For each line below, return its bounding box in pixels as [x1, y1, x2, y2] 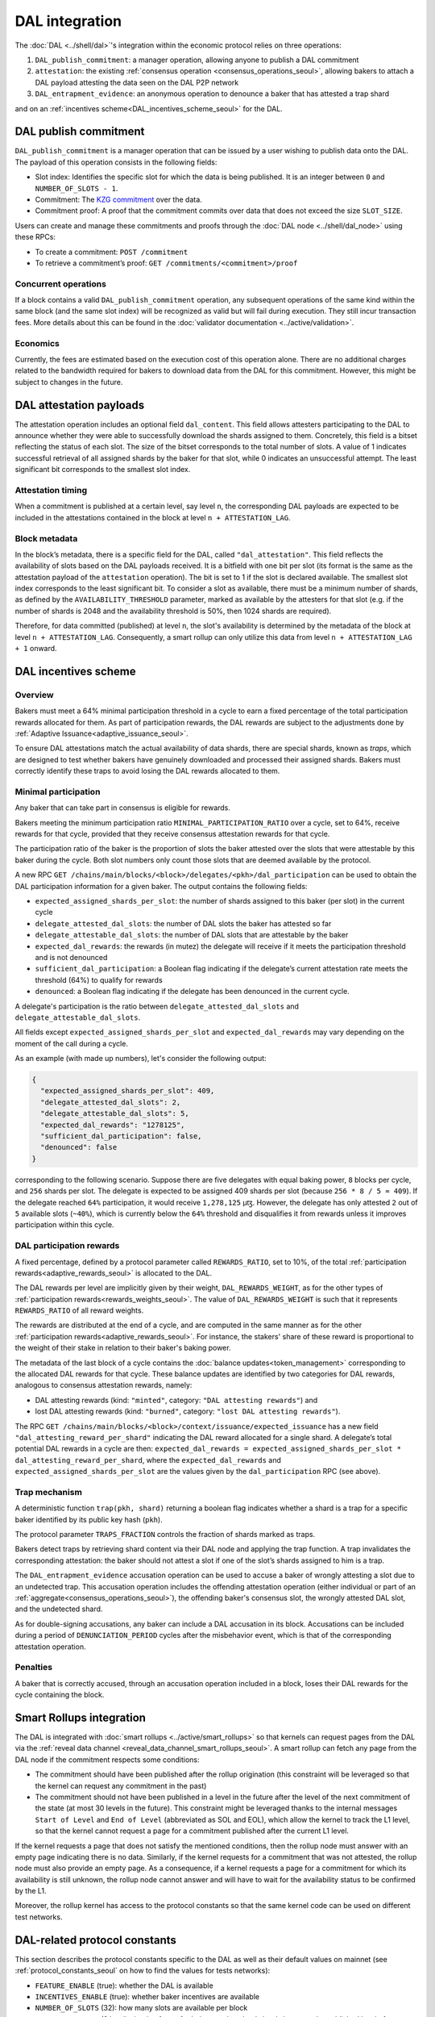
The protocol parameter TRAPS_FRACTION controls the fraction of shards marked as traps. [14, 1530, 316, 1539]
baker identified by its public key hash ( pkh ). [14, 1514, 163, 1524]
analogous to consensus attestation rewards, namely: [14, 1380, 193, 1390]
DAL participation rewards [14, 1240, 120, 1251]
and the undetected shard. [14, 1604, 103, 1614]
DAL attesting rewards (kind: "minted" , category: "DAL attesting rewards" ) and [35, 1395, 318, 1405]
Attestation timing [14, 485, 88, 495]
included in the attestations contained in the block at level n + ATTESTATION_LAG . [14, 512, 292, 522]
